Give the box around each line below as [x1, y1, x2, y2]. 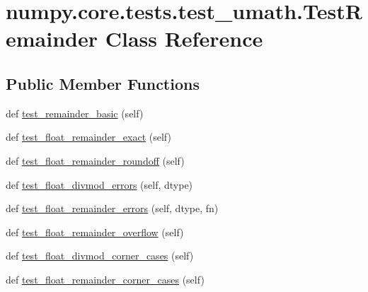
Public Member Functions [6, 72, 200, 94]
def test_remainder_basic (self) [6, 105, 144, 120]
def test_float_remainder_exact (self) [6, 129, 171, 144]
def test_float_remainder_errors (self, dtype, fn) [6, 201, 219, 216]
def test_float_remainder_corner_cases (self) [6, 271, 205, 286]
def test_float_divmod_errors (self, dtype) [6, 177, 193, 192]
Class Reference [105, 24, 263, 53]
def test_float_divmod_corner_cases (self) [6, 248, 194, 263]
